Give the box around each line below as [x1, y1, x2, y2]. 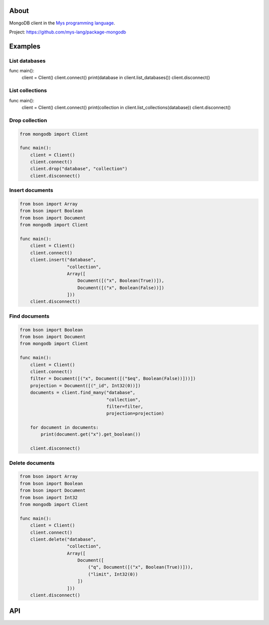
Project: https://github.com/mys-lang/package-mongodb [9, 29, 127, 35]
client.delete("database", [30, 536, 97, 542]
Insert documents [9, 187, 53, 194]
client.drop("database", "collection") [30, 166, 128, 172]
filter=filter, [106, 404, 143, 409]
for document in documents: [30, 424, 99, 430]
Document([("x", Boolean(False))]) [77, 285, 164, 290]
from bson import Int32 [19, 494, 78, 500]
